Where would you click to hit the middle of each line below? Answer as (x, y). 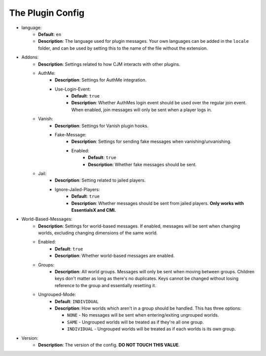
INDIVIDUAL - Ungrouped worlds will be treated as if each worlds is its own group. (151, 329)
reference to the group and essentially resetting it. (105, 285)
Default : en (50, 34)
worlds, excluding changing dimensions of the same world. (98, 233)
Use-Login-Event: (73, 89)
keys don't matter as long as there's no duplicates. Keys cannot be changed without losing (147, 279)
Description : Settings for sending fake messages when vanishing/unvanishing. (151, 142)
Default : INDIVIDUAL (77, 301)
